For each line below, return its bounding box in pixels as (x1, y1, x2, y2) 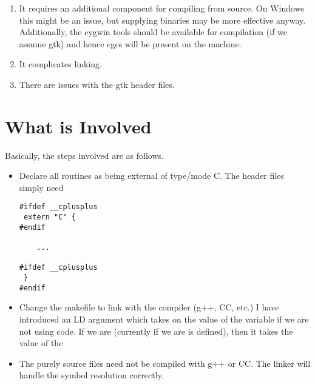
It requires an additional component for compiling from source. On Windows (19, 2, 305, 14)
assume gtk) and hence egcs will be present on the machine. (19, 37, 242, 50)
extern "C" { (23, 213, 76, 222)
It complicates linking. (19, 58, 102, 70)
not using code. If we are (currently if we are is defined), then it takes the (19, 324, 293, 337)
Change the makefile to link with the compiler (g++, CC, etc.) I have (19, 301, 279, 313)
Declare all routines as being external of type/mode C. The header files (19, 169, 284, 182)
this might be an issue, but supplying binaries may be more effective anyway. (19, 13, 306, 26)
